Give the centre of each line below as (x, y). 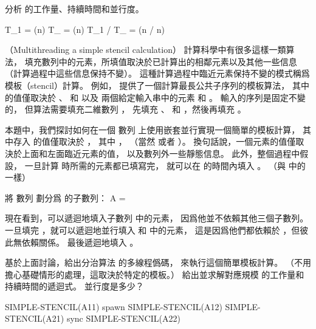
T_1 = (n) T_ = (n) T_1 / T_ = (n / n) (85, 29)
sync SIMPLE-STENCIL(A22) (123, 318)
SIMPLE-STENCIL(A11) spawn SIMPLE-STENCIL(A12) (114, 306)
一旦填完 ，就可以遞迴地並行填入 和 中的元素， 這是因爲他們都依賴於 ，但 (153, 230)
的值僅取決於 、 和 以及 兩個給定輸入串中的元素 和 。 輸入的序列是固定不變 (155, 97)
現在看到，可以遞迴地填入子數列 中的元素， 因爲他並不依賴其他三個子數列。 (157, 218)
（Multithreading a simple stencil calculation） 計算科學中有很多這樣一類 (146, 50)
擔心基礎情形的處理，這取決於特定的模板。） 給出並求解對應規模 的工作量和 (155, 274)
